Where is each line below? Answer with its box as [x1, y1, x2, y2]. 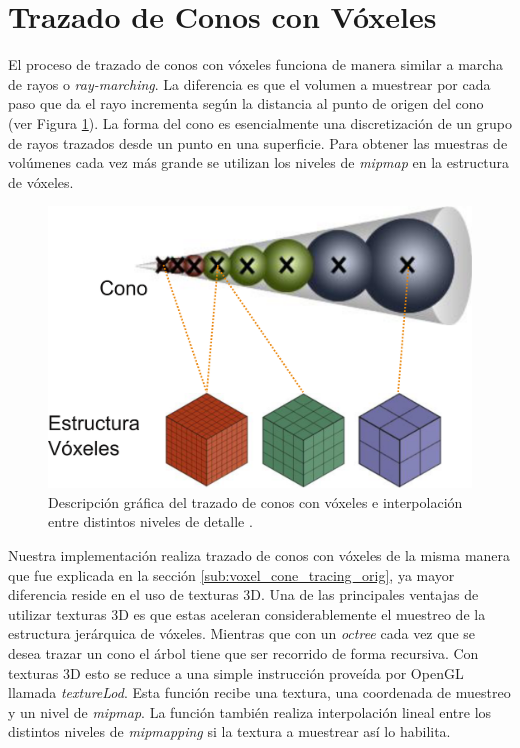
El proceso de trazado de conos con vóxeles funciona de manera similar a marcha [8, 54, 503, 75]
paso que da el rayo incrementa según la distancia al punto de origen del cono [8, 93, 484, 114]
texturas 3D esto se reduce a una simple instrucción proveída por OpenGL [8, 662, 464, 683]
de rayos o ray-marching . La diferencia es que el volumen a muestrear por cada [8, 73, 491, 94]
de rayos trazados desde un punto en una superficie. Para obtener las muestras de [8, 132, 508, 153]
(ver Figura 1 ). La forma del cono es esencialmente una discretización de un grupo [8, 112, 513, 133]
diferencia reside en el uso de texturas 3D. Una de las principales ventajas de [8, 584, 479, 605]
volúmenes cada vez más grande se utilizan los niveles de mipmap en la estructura [8, 152, 510, 173]
